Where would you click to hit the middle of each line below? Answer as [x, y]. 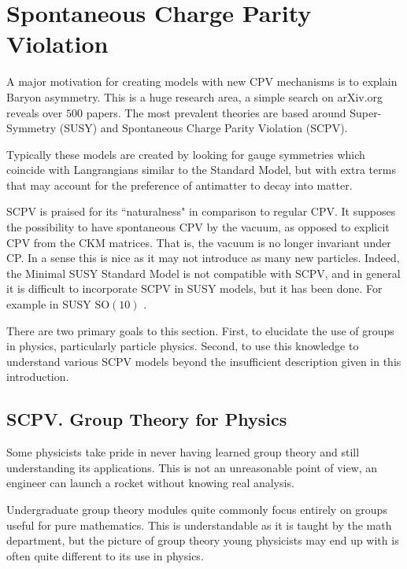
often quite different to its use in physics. [105, 555]
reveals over [35, 112]
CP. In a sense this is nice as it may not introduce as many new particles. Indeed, [203, 258]
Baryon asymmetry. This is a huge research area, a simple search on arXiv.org [195, 96]
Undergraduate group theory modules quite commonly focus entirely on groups [197, 509]
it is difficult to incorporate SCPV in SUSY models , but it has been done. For [194, 288]
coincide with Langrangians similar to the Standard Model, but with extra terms [201, 170]
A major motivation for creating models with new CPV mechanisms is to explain [202, 81]
